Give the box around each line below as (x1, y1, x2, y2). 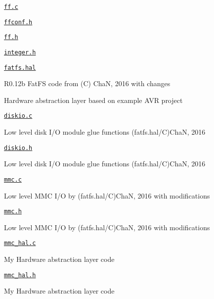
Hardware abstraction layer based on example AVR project (4, 95, 183, 105)
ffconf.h (4, 18, 33, 26)
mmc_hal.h (4, 271, 36, 279)
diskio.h (4, 144, 33, 151)
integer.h (4, 49, 36, 56)
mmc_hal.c (4, 240, 36, 247)
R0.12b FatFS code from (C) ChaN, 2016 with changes (4, 78, 171, 89)
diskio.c (4, 112, 33, 120)
